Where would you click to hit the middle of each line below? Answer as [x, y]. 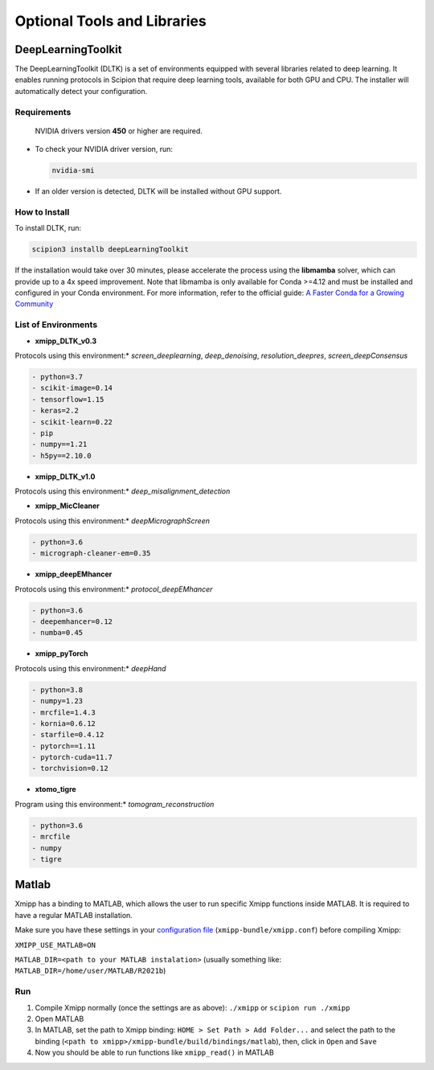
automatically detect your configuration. [81, 91]
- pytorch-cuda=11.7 [72, 757]
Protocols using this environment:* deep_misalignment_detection [123, 491]
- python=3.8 [57, 690]
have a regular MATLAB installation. [74, 915]
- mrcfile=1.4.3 [64, 712]
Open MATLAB [59, 1019]
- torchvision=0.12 [70, 769]
